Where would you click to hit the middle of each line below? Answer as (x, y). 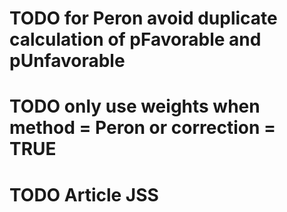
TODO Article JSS (84, 194)
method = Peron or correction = (143, 128)
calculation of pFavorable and (135, 39)
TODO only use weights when (135, 106)
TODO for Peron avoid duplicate (143, 18)
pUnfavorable (67, 61)
